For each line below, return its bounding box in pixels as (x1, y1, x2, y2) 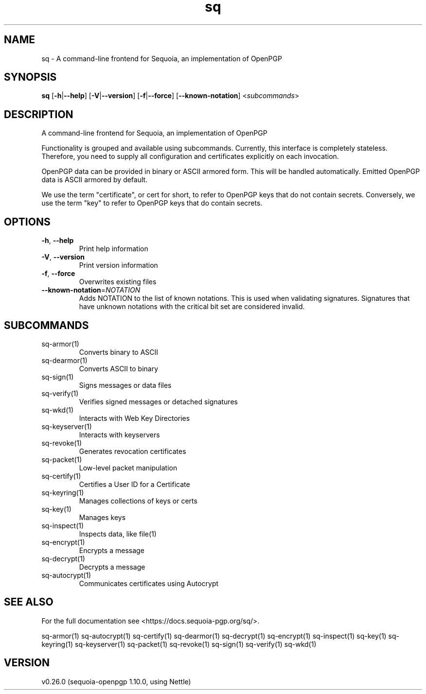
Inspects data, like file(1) (79, 529, 157, 538)
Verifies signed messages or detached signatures (79, 397, 238, 406)
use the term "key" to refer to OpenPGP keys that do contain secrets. (41, 199, 263, 208)
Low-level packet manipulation (79, 463, 177, 472)
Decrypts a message (79, 562, 145, 571)
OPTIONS (4, 215, 51, 228)
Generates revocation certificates (79, 447, 186, 455)
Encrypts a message (79, 546, 144, 555)
